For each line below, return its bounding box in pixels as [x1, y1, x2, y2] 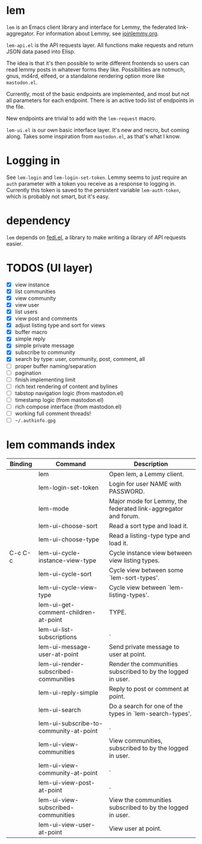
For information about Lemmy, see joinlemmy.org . [35, 29, 159, 37]
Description [133, 460, 168, 468]
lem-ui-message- [38, 643, 91, 651]
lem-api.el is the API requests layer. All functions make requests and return [6, 41, 194, 49]
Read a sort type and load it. [109, 522, 188, 530]
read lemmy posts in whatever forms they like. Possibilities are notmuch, [6, 65, 185, 73]
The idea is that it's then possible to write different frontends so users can [6, 59, 189, 67]
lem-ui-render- [38, 660, 85, 668]
